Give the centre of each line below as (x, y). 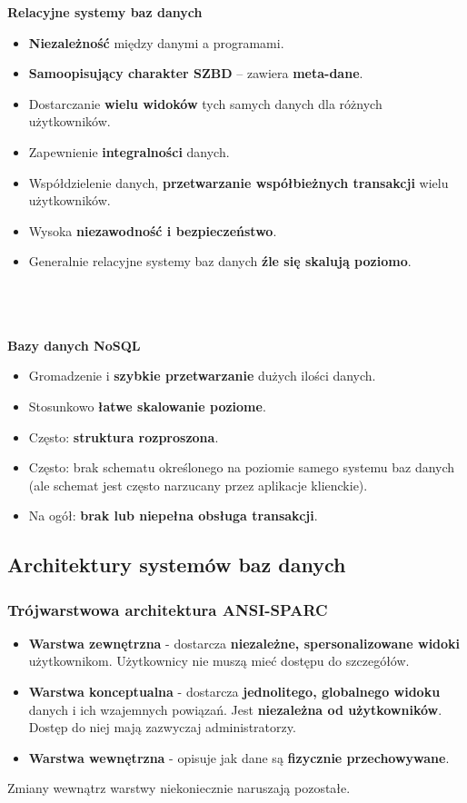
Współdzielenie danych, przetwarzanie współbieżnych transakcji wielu (238, 182)
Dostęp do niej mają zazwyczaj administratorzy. (162, 727)
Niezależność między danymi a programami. (156, 42)
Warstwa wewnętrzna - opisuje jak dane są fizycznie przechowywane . (239, 757)
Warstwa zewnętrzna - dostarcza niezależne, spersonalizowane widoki (244, 643)
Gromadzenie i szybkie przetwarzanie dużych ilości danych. (202, 376)
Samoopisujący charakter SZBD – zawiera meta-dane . (196, 73)
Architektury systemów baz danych (177, 565)
